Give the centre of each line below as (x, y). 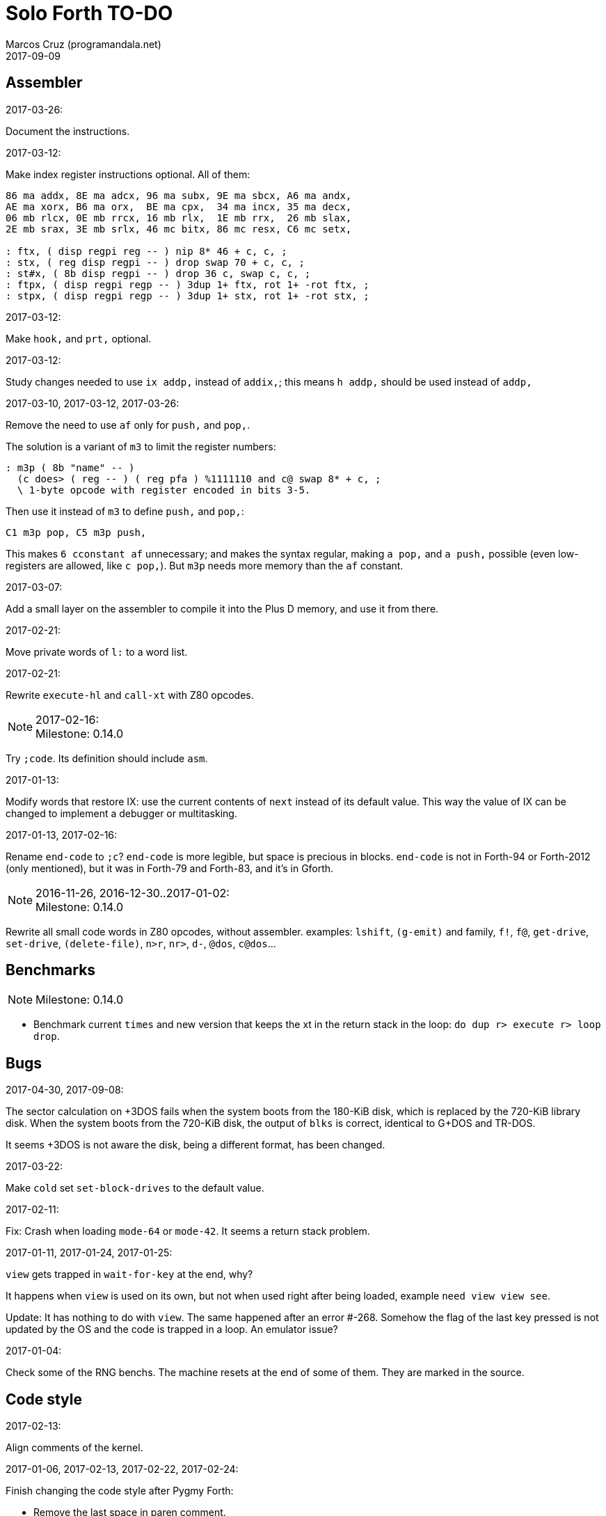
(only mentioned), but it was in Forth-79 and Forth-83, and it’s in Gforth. (170, 868)
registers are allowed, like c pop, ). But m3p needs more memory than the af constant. (205, 565)
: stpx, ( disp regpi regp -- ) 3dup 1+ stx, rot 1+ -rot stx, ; (188, 295)
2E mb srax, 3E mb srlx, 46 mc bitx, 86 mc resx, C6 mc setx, (179, 229)
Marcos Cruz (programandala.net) (83, 44)
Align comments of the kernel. (74, 1448)
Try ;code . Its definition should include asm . (107, 758)
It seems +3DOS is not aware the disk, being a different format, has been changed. (196, 1145)
